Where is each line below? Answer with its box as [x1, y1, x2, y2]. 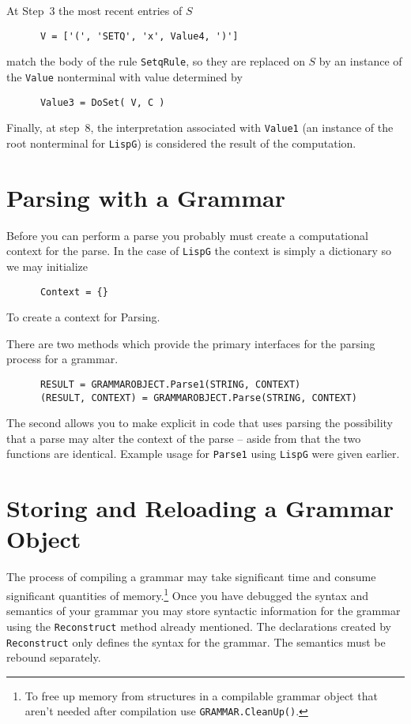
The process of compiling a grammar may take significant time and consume [6, 568, 376, 585]
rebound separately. [6, 649, 101, 666]
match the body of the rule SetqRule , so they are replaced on [6, 53, 305, 69]
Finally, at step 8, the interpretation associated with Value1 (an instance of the [6, 119, 394, 136]
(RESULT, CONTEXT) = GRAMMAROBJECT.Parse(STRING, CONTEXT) [40, 392, 357, 403]
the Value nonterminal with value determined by [6, 68, 243, 84]
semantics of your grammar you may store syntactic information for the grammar [6, 602, 401, 619]
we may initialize [6, 257, 89, 274]
